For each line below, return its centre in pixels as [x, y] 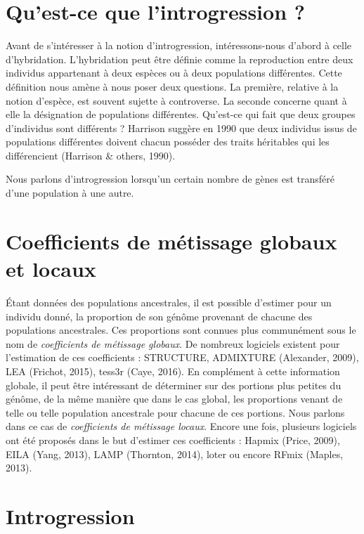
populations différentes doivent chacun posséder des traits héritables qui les [168, 142]
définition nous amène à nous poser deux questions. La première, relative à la [172, 86]
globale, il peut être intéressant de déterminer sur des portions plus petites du [174, 385]
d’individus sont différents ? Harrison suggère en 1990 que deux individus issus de [181, 128]
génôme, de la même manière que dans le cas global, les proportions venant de [174, 399]
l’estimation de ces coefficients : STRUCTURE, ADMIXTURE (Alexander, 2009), [182, 357]
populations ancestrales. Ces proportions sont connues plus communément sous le [181, 330]
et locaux [51, 269]
